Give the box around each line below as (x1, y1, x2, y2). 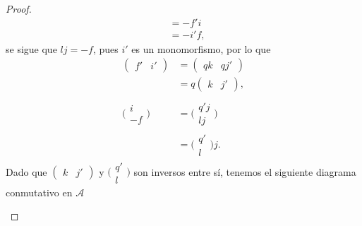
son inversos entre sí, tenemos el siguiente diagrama (133, 164, 356, 179)
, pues (92, 41, 119, 56)
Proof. (6, 1, 32, 16)
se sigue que (6, 41, 57, 56)
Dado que (6, 164, 47, 179)
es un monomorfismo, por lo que (131, 41, 271, 56)
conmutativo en (6, 184, 73, 199)
